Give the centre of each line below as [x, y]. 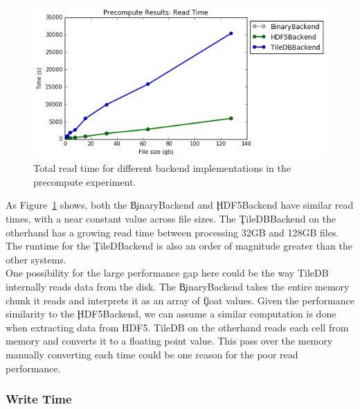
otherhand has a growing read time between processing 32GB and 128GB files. [172, 232]
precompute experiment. [85, 181]
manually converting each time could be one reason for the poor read [152, 354]
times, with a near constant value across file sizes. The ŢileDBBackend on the [171, 218]
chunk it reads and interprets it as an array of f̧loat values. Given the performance [180, 300]
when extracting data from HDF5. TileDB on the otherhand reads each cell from [177, 327]
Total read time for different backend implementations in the [162, 168]
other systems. [36, 259]
